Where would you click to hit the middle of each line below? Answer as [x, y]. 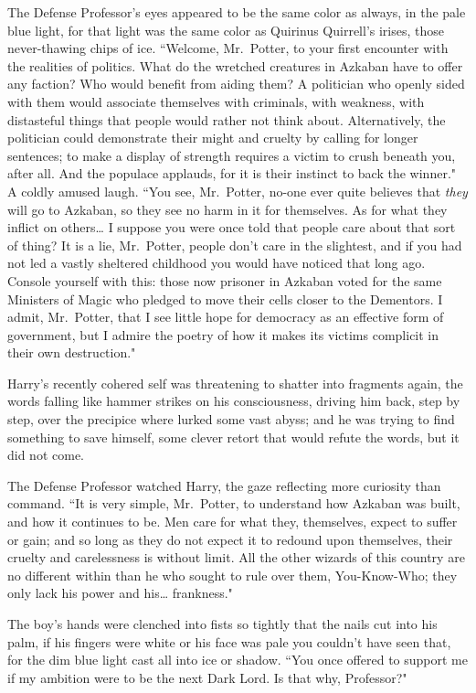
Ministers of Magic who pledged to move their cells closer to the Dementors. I [225, 299]
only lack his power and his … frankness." [120, 593]
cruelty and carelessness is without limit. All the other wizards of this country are [236, 557]
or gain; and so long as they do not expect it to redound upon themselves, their [230, 539]
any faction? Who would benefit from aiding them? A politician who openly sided [236, 84]
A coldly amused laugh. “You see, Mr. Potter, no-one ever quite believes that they [238, 191]
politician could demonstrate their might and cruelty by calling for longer [213, 138]
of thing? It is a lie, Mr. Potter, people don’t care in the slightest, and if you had [235, 245]
